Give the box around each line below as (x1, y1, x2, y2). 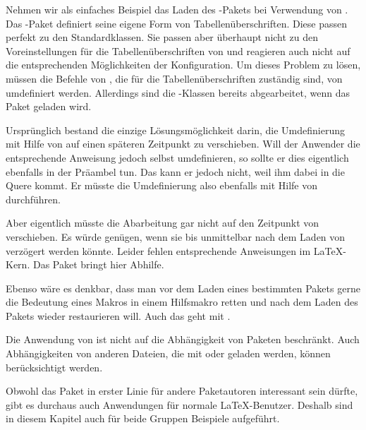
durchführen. (6, 191, 61, 206)
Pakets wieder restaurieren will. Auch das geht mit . (6, 308, 231, 323)
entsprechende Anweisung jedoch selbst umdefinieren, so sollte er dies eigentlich (6, 150, 349, 165)
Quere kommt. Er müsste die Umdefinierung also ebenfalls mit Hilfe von (6, 178, 317, 193)
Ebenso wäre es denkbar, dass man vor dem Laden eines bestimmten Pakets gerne (6, 280, 360, 295)
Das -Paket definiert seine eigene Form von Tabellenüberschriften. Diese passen (6, 16, 347, 30)
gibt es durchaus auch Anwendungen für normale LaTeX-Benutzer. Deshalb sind (6, 397, 353, 412)
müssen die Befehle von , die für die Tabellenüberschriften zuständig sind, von (6, 71, 343, 85)
